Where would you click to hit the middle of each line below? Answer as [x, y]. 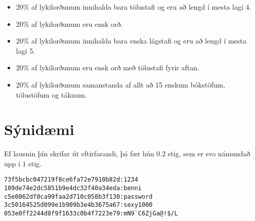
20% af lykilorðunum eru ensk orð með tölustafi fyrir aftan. [108, 68]
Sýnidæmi [39, 129]
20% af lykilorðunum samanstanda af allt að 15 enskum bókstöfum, [120, 84]
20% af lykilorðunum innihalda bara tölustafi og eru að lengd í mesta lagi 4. [134, 7]
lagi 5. [26, 50]
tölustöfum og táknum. [51, 94]
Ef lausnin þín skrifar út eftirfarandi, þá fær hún [79, 153]
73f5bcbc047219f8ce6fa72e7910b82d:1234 [71, 180]
